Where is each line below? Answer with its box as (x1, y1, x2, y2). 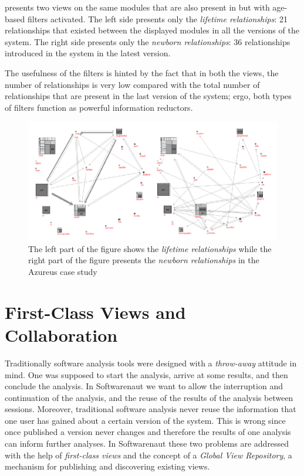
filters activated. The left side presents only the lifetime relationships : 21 (27, 12, 288, 25)
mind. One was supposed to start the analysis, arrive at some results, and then (5, 368, 288, 380)
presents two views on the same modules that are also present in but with (5, 1, 270, 13)
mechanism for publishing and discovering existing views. (5, 460, 210, 472)
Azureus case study (28, 266, 97, 278)
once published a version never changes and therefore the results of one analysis (5, 426, 291, 438)
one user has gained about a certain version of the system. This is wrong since (5, 414, 286, 426)
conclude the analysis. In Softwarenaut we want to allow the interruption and (5, 380, 283, 392)
